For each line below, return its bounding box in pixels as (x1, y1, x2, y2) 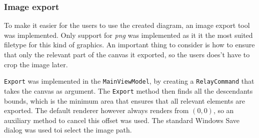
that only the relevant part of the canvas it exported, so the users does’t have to (4, 49, 250, 59)
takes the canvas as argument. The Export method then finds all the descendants (4, 85, 253, 96)
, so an (213, 105, 234, 116)
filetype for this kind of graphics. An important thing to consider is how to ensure (4, 39, 255, 50)
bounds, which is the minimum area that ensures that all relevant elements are (4, 95, 245, 106)
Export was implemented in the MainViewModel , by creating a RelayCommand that (4, 76, 254, 86)
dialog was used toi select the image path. (4, 125, 132, 135)
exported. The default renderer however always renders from (4, 105, 189, 116)
